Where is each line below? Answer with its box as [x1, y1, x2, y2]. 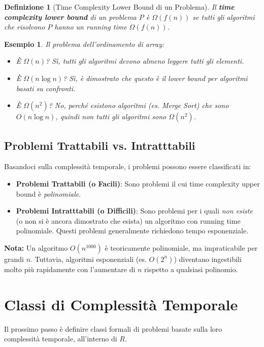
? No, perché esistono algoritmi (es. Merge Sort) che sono [48, 100, 229, 111]
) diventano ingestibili [174, 253, 242, 264]
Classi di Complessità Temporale [4, 293, 238, 314]
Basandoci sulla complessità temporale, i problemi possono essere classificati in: [4, 161, 251, 172]
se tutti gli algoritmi [192, 11, 255, 22]
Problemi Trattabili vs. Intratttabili [4, 137, 195, 153]
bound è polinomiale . [16, 188, 81, 199]
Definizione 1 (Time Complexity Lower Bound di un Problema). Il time [4, 2, 235, 12]
